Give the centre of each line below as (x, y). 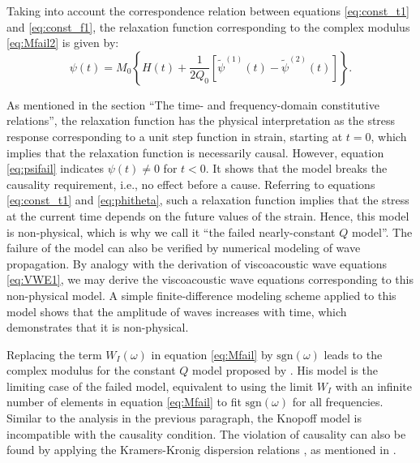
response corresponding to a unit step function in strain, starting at (175, 136)
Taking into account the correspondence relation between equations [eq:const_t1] (208, 11)
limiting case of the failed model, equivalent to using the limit (160, 386)
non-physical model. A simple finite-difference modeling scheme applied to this (201, 295)
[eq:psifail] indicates (55, 168)
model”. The (382, 231)
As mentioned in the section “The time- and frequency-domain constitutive (193, 104)
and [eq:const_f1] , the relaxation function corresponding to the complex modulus (208, 26)
